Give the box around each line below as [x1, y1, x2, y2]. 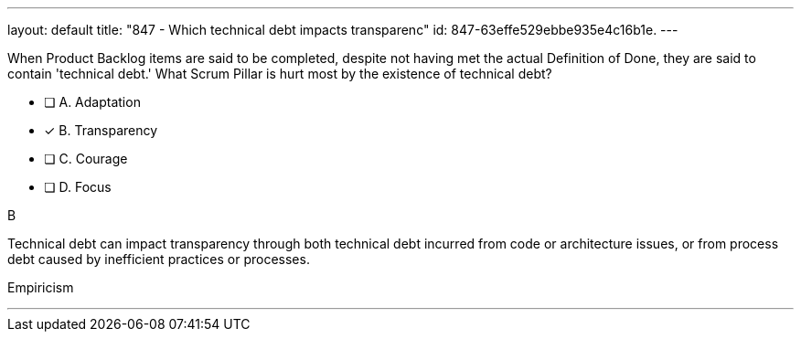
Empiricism [7, 280, 74, 295]
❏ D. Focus [44, 179, 112, 195]
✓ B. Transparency [44, 122, 158, 138]
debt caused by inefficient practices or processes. [7, 251, 310, 267]
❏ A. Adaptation [44, 94, 141, 110]
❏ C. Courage [44, 151, 128, 166]
